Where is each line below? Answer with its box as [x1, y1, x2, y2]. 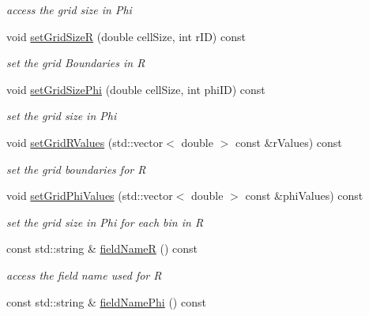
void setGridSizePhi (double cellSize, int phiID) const [6, 81, 265, 97]
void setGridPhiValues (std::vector [6, 187, 173, 204]
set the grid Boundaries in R [6, 55, 145, 71]
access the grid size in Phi [6, 2, 132, 17]
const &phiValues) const [245, 187, 363, 204]
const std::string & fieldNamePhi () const [6, 293, 206, 310]
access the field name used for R [6, 266, 162, 283]
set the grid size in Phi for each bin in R [6, 213, 204, 230]
